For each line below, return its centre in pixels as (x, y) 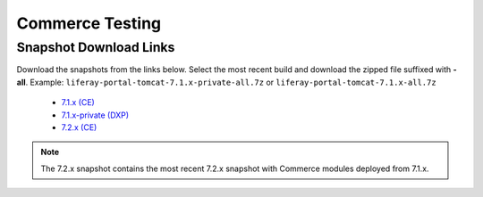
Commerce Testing (89, 23)
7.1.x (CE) (78, 103)
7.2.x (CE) (79, 127)
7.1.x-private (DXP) (95, 115)
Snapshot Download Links (96, 47)
